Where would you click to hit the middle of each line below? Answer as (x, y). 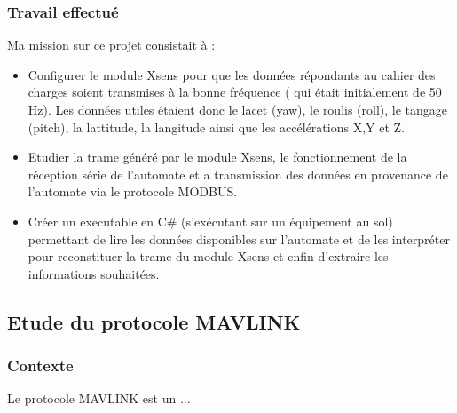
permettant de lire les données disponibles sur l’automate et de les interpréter (239, 238)
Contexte (40, 365)
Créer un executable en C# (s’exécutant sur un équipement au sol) (210, 221)
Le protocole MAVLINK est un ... (99, 398)
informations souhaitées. (94, 273)
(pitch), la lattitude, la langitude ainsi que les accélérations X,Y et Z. (216, 127)
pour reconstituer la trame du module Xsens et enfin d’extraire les (208, 256)
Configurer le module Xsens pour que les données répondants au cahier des (232, 74)
